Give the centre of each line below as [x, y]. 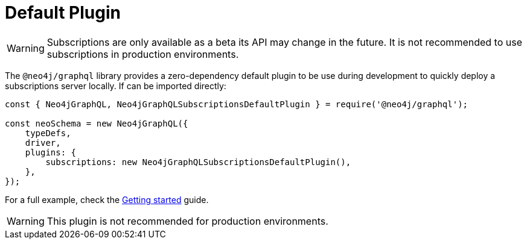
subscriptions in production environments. [143, 54]
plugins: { [51, 152]
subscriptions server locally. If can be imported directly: [116, 86]
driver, [43, 142]
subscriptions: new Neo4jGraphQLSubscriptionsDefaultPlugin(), [198, 162]
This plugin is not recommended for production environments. [187, 221]
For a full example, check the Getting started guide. [107, 199]
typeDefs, [48, 133]
